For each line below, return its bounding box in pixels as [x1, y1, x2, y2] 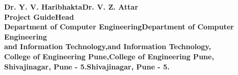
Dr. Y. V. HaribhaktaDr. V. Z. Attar [4, 2, 138, 12]
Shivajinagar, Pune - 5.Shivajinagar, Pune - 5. [4, 61, 170, 71]
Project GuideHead [4, 11, 74, 22]
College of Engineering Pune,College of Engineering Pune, [4, 51, 214, 61]
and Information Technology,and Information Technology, [4, 41, 211, 52]
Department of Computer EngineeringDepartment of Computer [4, 21, 234, 32]
